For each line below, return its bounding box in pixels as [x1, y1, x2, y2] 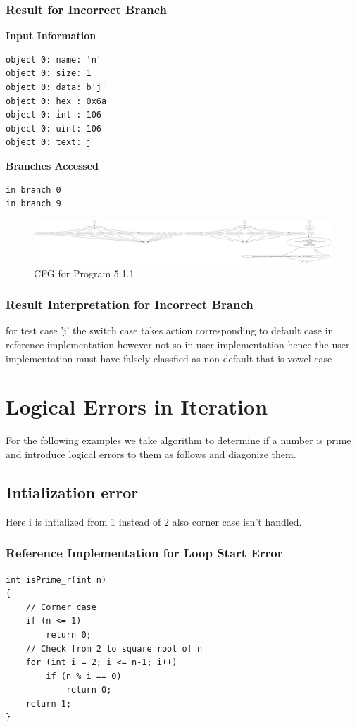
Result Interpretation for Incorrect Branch [6, 296, 253, 313]
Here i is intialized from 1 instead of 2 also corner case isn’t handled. [6, 514, 302, 529]
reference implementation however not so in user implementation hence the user [6, 337, 350, 352]
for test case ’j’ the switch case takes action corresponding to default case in [6, 323, 334, 338]
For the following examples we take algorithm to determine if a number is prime [6, 433, 351, 448]
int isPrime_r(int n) [6, 574, 107, 585]
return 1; [25, 698, 72, 709]
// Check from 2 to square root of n [25, 643, 203, 654]
